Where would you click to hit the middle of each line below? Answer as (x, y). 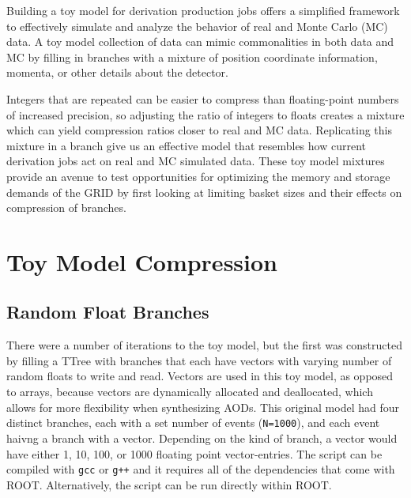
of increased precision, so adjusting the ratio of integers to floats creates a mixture (205, 114)
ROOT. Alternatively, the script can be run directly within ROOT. (169, 484)
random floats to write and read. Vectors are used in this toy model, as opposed (200, 376)
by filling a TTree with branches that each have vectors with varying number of (199, 360)
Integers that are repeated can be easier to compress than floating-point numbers (203, 98)
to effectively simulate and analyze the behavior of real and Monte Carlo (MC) (197, 26)
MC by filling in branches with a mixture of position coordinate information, (192, 57)
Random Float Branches (108, 312)
